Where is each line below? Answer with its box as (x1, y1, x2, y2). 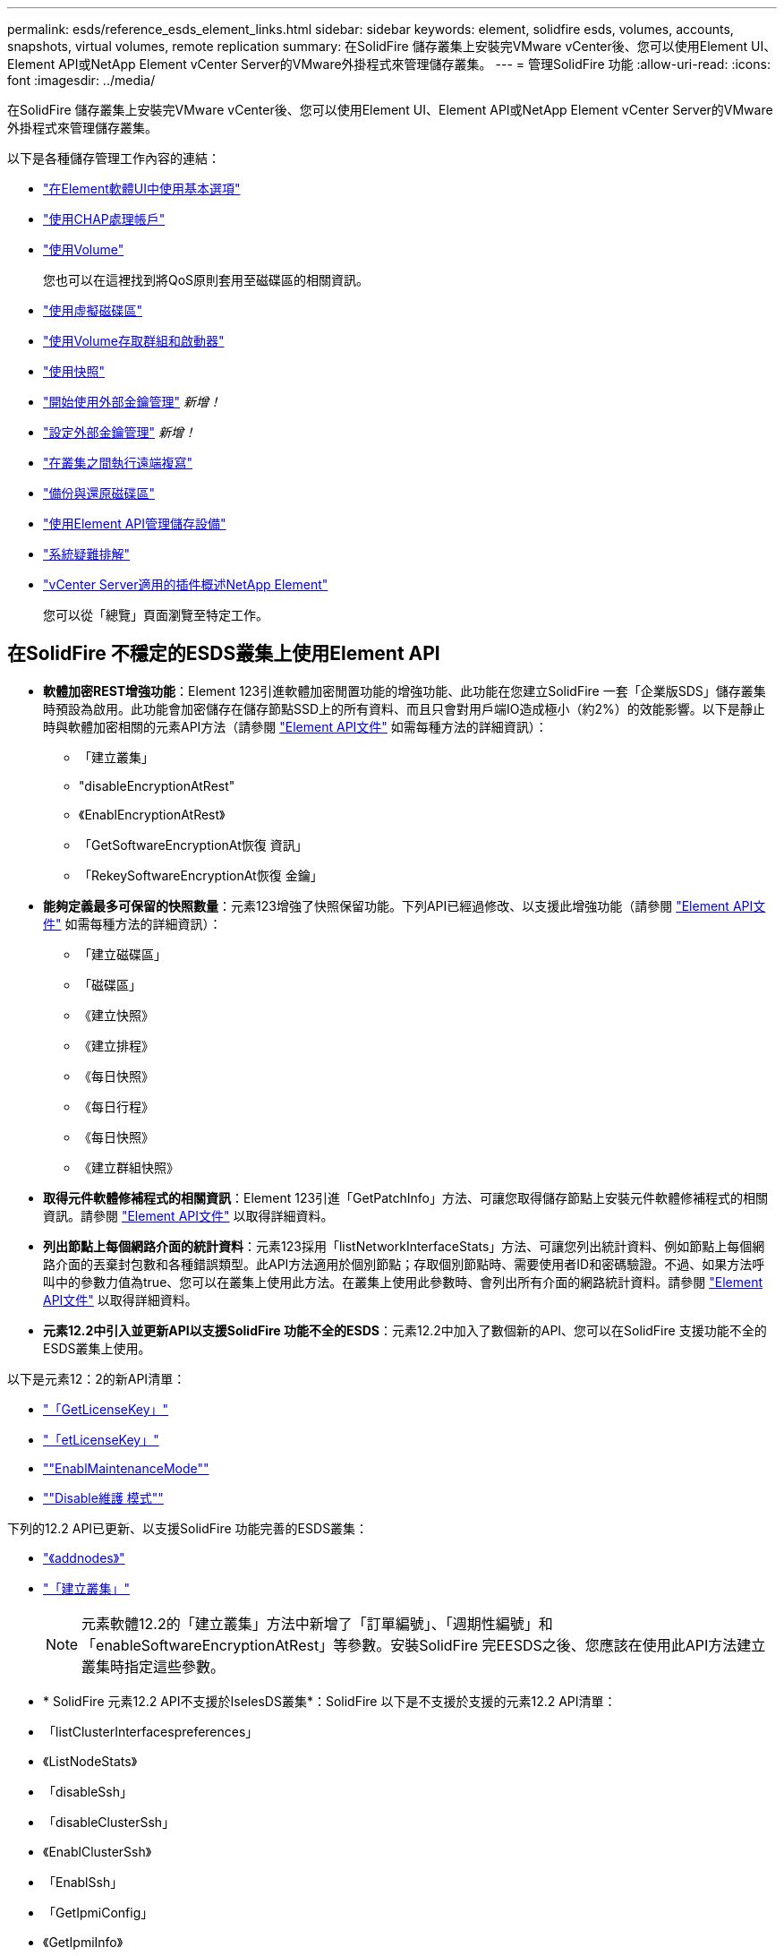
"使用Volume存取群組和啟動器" (43, 333, 225, 348)
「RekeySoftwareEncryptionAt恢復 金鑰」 (79, 867, 323, 883)
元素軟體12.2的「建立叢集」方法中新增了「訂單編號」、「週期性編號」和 (81, 1614, 553, 1633)
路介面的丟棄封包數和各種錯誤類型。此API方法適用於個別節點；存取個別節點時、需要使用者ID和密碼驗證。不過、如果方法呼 (43, 1256, 765, 1272)
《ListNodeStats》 (43, 1753, 138, 1769)
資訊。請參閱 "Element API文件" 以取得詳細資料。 (43, 1207, 334, 1223)
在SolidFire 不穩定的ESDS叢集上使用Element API (7, 642, 440, 665)
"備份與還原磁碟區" (43, 485, 156, 501)
